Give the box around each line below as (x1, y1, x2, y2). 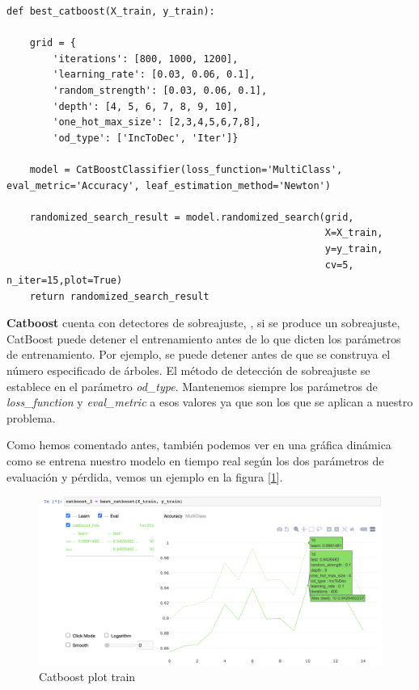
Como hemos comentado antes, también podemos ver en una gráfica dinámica (6, 436, 391, 453)
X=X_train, (324, 227, 383, 239)
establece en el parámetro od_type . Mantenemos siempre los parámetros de (6, 377, 378, 394)
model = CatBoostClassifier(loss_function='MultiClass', (29, 163, 343, 175)
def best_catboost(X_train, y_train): (6, 6, 215, 17)
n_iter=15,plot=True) (6, 275, 123, 287)
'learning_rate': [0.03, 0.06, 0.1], (53, 69, 256, 81)
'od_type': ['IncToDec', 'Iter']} (53, 132, 239, 144)
